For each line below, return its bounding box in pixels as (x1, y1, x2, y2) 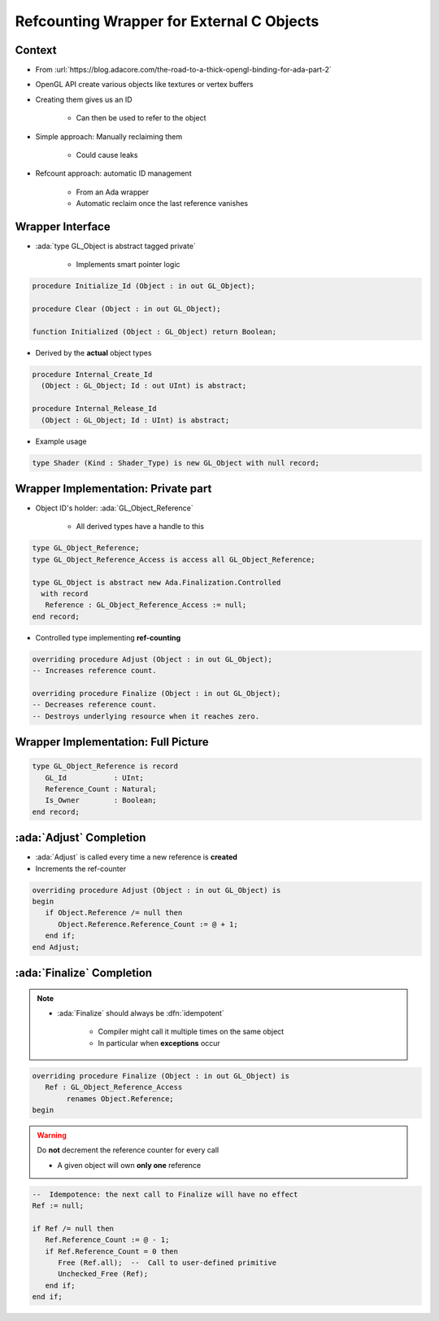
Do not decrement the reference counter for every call (37, 1145, 219, 1155)
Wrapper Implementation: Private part (15, 481, 212, 496)
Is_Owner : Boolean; (45, 796, 158, 805)
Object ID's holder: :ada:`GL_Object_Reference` (35, 503, 194, 513)
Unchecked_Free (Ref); (58, 1270, 149, 1279)
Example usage (35, 436, 87, 446)
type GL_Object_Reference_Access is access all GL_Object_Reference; (32, 554, 315, 564)
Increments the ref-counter (35, 864, 126, 873)
